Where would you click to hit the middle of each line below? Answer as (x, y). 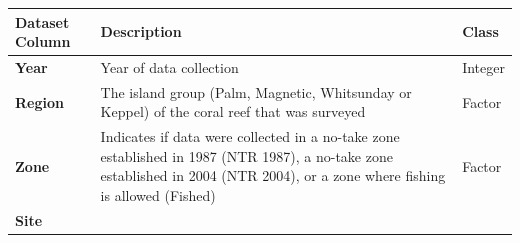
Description (141, 31)
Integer (483, 66)
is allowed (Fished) (158, 195)
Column (43, 41)
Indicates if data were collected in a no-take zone (250, 136)
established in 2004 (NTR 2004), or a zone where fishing (273, 175)
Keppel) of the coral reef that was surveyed (233, 111)
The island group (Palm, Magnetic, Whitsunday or (256, 91)
